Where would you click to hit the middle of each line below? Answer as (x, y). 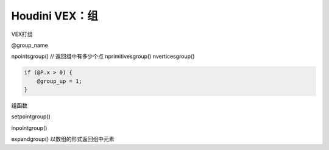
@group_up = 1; (59, 81)
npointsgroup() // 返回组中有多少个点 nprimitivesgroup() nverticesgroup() (103, 56)
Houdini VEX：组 (55, 16)
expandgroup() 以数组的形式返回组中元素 (63, 139)
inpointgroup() (29, 127)
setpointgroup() (31, 116)
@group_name (30, 45)
